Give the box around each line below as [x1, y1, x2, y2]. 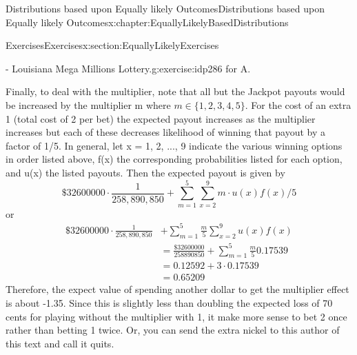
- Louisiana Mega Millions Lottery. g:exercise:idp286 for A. [6, 61, 251, 75]
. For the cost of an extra [245, 97, 351, 112]
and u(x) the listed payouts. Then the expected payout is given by [6, 165, 285, 179]
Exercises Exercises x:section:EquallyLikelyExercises [6, 38, 219, 52]
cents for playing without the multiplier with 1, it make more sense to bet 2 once [6, 309, 347, 323]
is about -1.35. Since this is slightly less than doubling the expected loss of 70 [6, 296, 333, 310]
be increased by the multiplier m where [6, 97, 171, 112]
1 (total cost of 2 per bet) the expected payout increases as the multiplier [6, 111, 316, 125]
